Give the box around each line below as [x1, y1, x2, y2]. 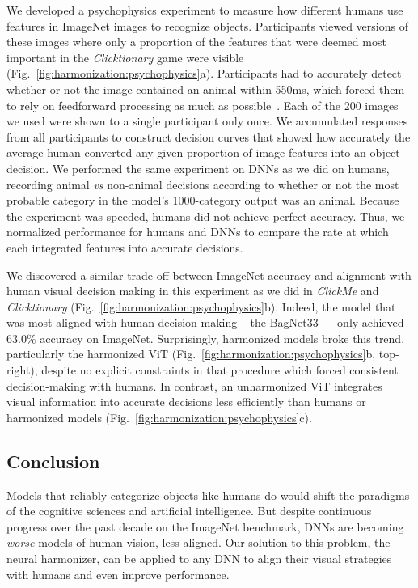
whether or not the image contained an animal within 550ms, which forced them [6, 80, 405, 97]
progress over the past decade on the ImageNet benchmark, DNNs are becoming [6, 518, 404, 535]
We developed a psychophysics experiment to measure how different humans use [6, 2, 403, 18]
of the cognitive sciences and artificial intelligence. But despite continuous [6, 502, 372, 519]
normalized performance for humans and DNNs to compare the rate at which [6, 223, 389, 240]
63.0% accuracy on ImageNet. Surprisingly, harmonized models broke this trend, [6, 329, 405, 346]
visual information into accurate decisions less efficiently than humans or [6, 393, 366, 410]
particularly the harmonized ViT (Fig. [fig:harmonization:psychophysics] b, [6, 345, 376, 362]
